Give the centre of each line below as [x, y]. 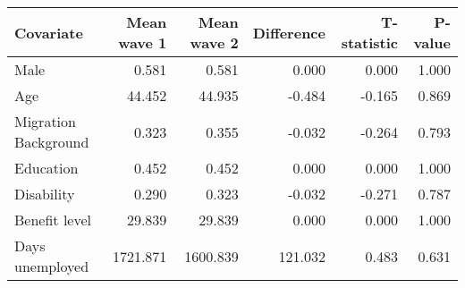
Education [46, 168]
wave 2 [214, 42]
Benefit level [53, 220]
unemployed [52, 266]
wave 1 [143, 42]
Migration [45, 121]
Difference [289, 32]
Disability [45, 194]
